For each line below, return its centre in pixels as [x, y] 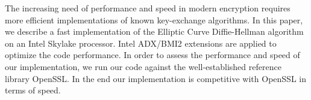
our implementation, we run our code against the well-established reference [143, 66]
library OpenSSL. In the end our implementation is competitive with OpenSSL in [155, 78]
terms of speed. [33, 90]
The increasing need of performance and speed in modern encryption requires [148, 8]
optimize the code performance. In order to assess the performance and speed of [152, 55]
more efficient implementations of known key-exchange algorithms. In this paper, [154, 19]
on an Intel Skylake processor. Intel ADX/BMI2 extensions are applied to [141, 43]
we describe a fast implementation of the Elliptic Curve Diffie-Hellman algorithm [154, 31]
